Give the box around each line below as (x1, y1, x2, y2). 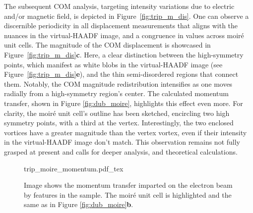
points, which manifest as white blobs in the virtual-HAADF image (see (4, 59, 223, 69)
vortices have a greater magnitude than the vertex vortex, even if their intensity (4, 127, 247, 137)
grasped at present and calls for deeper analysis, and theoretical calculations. (4, 146, 238, 157)
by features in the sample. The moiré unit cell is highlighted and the (24, 189, 232, 200)
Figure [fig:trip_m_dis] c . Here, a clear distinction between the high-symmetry (4, 49, 244, 59)
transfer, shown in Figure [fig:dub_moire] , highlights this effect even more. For (4, 98, 243, 108)
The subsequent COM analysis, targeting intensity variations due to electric (4, 1, 235, 11)
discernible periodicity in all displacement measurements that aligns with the (4, 20, 238, 31)
